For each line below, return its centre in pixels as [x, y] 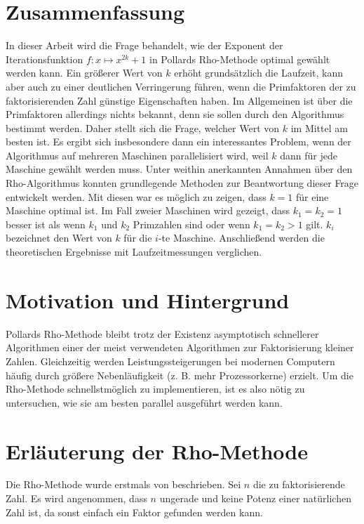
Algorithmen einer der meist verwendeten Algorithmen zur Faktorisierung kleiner [180, 347]
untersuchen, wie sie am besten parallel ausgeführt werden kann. [144, 402]
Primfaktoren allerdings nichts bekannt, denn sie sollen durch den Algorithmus [175, 114]
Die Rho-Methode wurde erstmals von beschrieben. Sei [123, 484]
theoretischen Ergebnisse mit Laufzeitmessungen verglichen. [134, 252]
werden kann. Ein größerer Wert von [84, 73]
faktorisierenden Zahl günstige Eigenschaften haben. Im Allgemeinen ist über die [179, 100]
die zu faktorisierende [299, 484]
